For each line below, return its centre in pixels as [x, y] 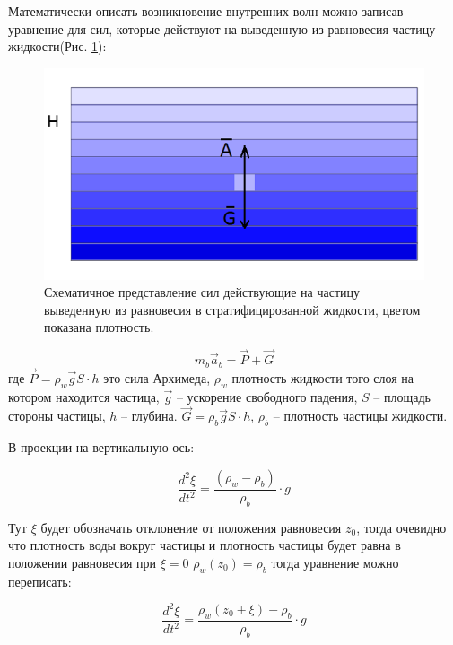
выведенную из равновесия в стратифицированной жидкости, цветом [232, 309]
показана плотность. [99, 327]
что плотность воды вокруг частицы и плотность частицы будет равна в [205, 545]
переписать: [40, 581]
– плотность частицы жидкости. [360, 416]
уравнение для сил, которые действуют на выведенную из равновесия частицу [222, 28]
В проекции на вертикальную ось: [101, 447]
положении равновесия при [82, 562]
